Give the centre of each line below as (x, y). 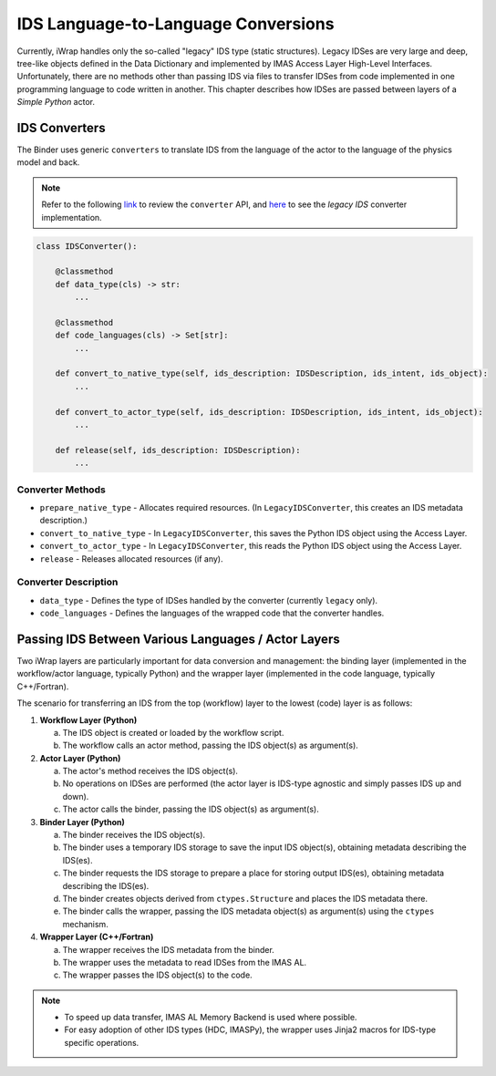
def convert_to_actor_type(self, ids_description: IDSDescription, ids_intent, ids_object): (269, 412)
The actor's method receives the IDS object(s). (150, 771)
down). (76, 796)
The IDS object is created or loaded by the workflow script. (173, 732)
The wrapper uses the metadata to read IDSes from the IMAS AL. (185, 962)
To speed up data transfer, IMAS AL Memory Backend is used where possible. (211, 1018)
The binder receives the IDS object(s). (134, 835)
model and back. (48, 162)
